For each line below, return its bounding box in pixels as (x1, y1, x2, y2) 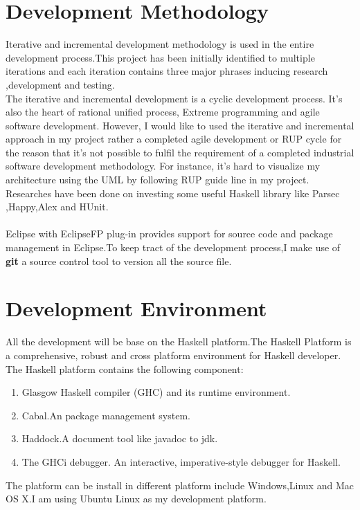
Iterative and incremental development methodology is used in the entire (6, 37, 314, 51)
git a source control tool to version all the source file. (6, 253, 232, 268)
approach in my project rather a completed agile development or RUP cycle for (6, 131, 342, 146)
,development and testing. (6, 77, 115, 91)
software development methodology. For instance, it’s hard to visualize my (6, 158, 321, 173)
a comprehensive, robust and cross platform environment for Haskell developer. (6, 347, 341, 362)
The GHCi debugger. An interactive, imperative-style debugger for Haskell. (21, 454, 341, 468)
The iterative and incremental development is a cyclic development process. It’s (6, 91, 343, 105)
